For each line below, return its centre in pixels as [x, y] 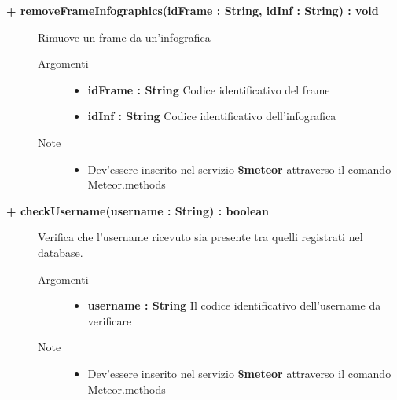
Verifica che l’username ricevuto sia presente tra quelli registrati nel [200, 237]
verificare [110, 320]
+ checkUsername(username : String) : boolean [138, 210]
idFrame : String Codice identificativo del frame [209, 89]
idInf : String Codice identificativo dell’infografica [212, 116]
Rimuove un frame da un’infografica [124, 37]
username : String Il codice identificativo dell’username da [234, 305]
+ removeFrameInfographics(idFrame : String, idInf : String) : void [193, 10]
